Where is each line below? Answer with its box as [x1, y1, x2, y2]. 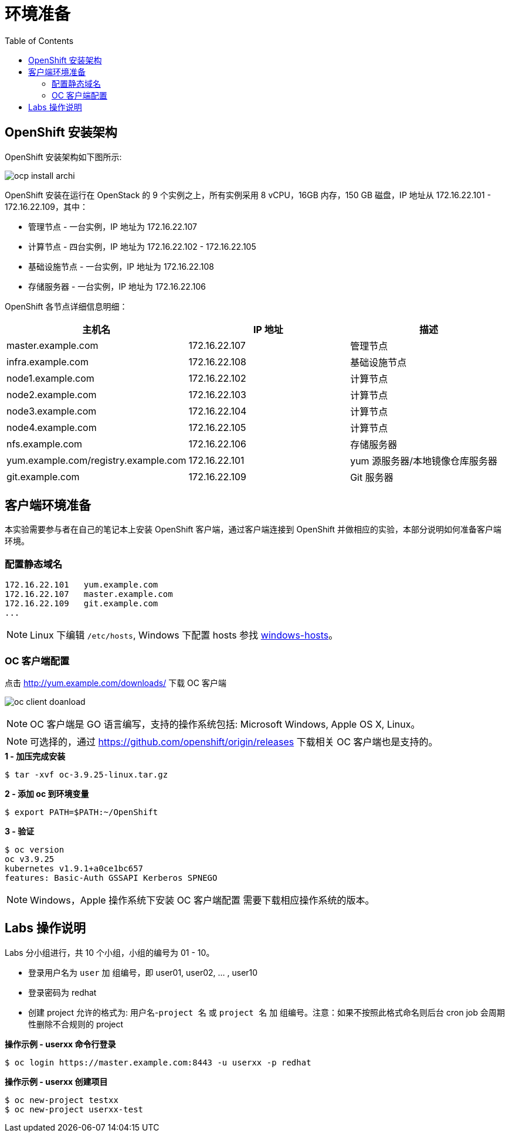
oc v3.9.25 [5, 854, 55, 864]
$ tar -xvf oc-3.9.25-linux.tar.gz [5, 769, 168, 779]
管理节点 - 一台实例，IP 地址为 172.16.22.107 [28, 221, 197, 232]
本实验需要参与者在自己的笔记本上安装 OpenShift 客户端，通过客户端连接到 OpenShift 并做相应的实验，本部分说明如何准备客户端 [5, 524, 502, 535]
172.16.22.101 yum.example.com [5, 580, 158, 590]
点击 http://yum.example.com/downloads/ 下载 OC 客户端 [5, 677, 226, 688]
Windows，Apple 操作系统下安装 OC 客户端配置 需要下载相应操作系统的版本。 [30, 894, 375, 906]
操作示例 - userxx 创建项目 [5, 1076, 108, 1087]
